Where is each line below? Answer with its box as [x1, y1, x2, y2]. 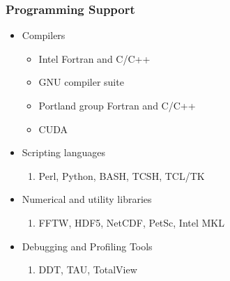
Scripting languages [22, 145, 105, 160]
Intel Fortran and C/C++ [38, 51, 151, 66]
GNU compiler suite [38, 75, 124, 89]
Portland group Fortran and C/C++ [38, 98, 196, 112]
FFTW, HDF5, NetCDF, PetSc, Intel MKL [38, 215, 224, 229]
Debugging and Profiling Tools [22, 238, 153, 253]
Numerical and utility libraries [22, 192, 152, 206]
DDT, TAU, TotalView [38, 262, 137, 277]
